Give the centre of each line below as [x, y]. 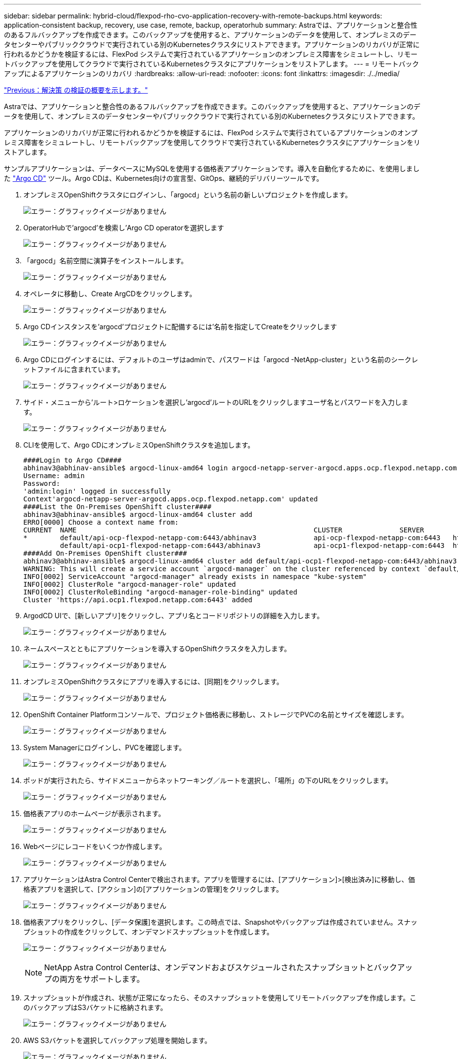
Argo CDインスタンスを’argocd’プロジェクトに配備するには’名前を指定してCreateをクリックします [180, 327]
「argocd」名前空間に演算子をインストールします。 [106, 261]
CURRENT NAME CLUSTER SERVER [224, 530]
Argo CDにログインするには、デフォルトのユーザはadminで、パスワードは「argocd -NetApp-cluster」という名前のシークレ [221, 360]
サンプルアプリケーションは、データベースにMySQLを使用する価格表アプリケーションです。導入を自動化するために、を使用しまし [212, 168]
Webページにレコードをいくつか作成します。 [95, 846]
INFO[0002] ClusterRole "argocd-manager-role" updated [130, 584]
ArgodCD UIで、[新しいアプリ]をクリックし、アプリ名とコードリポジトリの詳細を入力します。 [173, 616]
